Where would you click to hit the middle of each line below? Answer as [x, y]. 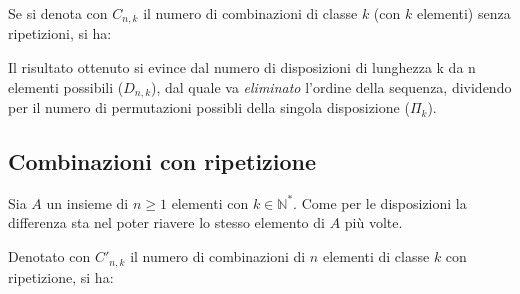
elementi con [210, 202]
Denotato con [49, 256]
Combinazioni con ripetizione [162, 161]
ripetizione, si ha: [61, 276]
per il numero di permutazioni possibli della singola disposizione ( [209, 107]
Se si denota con [58, 13]
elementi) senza [463, 13]
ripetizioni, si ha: [60, 33]
